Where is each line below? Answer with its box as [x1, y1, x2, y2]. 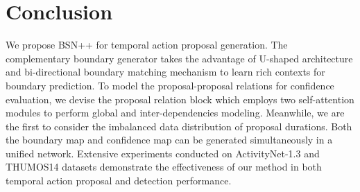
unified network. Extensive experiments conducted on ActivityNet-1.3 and [6, 146, 320, 160]
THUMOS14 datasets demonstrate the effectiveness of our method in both [6, 159, 322, 174]
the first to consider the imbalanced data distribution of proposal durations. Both [6, 119, 352, 133]
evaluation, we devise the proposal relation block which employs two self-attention [6, 91, 354, 106]
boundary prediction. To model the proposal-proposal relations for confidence [6, 78, 334, 92]
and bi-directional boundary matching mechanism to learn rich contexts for [6, 64, 325, 79]
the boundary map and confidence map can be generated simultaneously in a [6, 132, 333, 147]
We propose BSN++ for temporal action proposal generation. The [6, 37, 288, 52]
